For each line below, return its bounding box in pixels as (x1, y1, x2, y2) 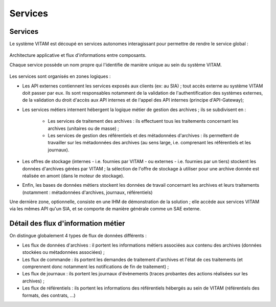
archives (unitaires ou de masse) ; (48, 125, 120, 131)
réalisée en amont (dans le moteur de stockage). (22, 172, 125, 179)
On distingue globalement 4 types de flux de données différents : (9, 233, 147, 239)
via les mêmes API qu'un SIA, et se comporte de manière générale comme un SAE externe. (9, 206, 201, 212)
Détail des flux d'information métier (9, 219, 125, 228)
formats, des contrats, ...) (22, 292, 76, 298)
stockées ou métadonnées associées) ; (22, 249, 105, 255)
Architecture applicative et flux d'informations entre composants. (9, 52, 147, 58)
